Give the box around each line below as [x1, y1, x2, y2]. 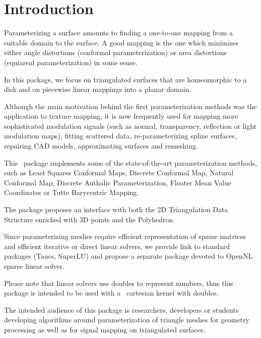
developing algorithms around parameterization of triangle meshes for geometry [4, 314, 250, 325]
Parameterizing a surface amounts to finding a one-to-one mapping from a [4, 27, 233, 38]
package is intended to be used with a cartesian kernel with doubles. [4, 287, 219, 298]
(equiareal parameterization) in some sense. [4, 57, 138, 67]
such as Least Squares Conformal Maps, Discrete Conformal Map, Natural [4, 167, 234, 178]
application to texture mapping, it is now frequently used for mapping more [4, 111, 238, 121]
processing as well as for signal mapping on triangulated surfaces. [4, 324, 206, 334]
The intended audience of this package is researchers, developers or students [4, 304, 239, 315]
